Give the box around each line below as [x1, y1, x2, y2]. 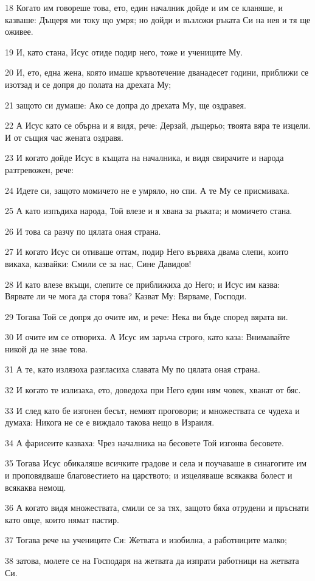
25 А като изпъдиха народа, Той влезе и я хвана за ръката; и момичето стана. [5, 204, 292, 217]
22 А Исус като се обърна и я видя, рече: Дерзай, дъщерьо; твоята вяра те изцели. [5, 119, 311, 132]
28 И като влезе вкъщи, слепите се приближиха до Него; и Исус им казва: [5, 277, 280, 290]
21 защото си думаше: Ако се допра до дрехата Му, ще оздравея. [5, 98, 246, 111]
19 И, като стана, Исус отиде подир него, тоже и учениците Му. [5, 45, 243, 58]
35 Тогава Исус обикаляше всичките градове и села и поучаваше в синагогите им [5, 457, 307, 469]
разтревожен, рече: [5, 163, 74, 176]
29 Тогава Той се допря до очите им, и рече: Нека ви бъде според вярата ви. [5, 310, 288, 323]
